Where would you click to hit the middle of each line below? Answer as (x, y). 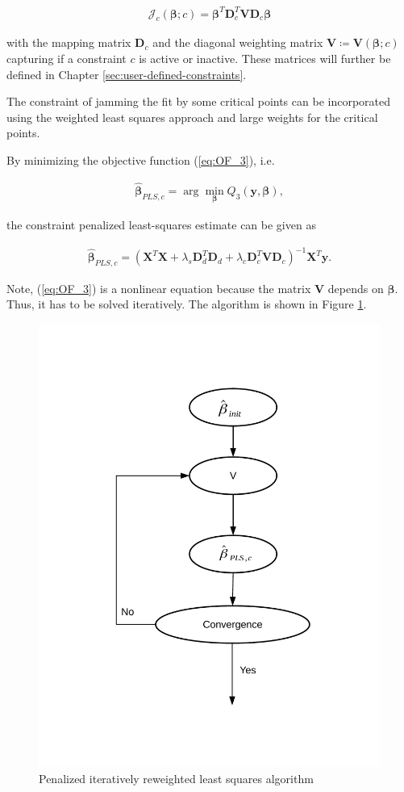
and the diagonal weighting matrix (238, 42)
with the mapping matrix (69, 42)
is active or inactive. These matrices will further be (265, 58)
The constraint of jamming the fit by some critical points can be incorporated (198, 101)
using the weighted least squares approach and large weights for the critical (192, 117)
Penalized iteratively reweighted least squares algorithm (176, 778)
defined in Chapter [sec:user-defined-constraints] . (127, 74)
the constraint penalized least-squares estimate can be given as (161, 224)
